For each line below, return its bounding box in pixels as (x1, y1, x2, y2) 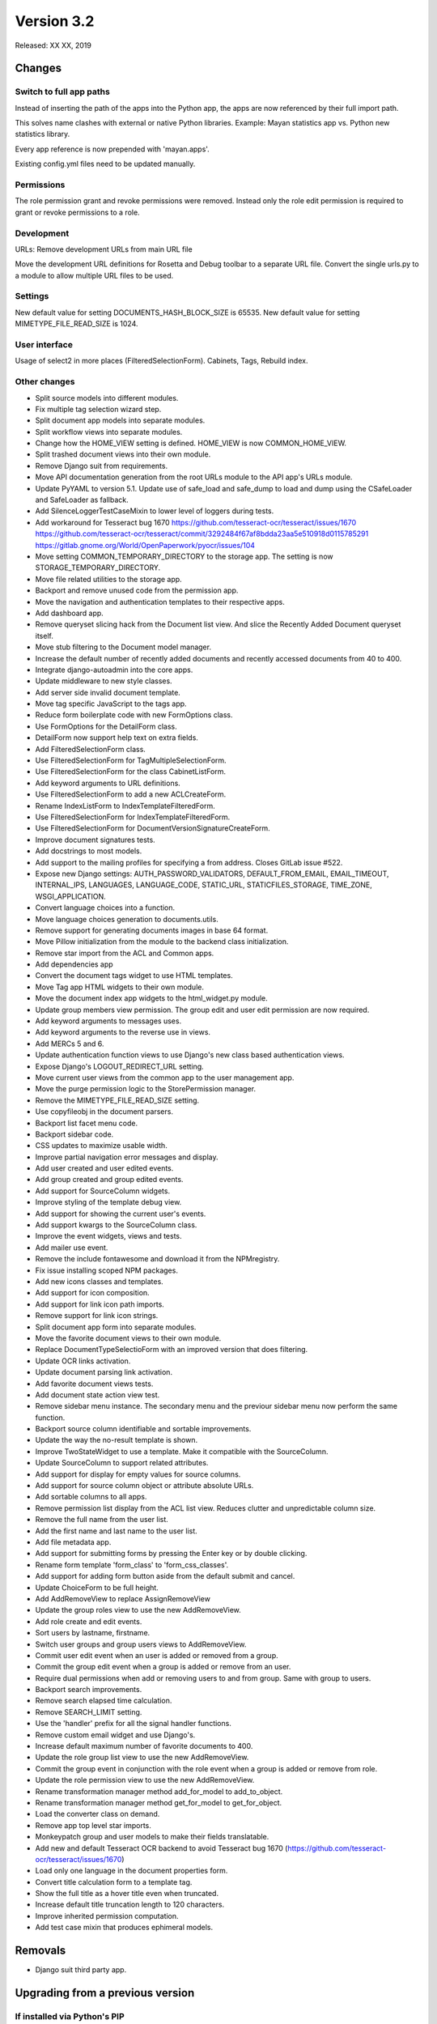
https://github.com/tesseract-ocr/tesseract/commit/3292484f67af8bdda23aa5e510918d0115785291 (35, 529, 369, 538)
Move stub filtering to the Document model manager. (35, 642, 212, 652)
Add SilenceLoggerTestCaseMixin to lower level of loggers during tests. (35, 506, 274, 516)
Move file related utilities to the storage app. (35, 574, 182, 584)
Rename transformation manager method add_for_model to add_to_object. (35, 1786, 283, 1797)
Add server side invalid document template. (35, 687, 181, 697)
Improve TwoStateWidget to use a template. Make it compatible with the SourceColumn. (35, 1446, 329, 1456)
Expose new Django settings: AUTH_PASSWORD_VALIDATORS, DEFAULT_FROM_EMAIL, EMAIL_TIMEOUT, (35, 869, 389, 878)
